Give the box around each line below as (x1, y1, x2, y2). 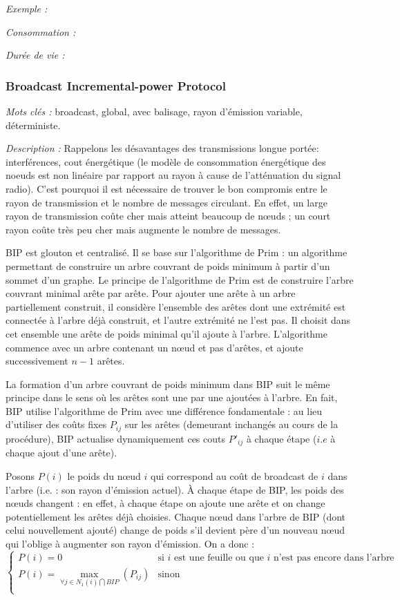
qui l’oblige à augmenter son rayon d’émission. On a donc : (6, 536, 255, 550)
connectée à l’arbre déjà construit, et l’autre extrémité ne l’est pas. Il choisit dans (6, 313, 351, 327)
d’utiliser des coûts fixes (6, 417, 107, 432)
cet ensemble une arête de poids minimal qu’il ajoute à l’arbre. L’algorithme (6, 326, 328, 340)
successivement (6, 354, 68, 368)
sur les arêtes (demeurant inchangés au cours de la (124, 417, 339, 432)
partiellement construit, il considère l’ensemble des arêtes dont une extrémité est (6, 299, 346, 313)
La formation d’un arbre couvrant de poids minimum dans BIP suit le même (6, 376, 330, 391)
